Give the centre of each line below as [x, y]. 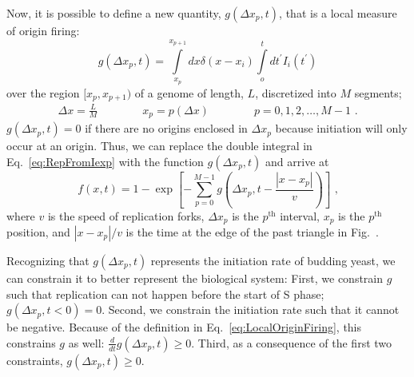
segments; [378, 92]
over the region [43, 92]
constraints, [35, 360]
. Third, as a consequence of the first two [292, 342]
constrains [31, 342]
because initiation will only [341, 128]
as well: [86, 342]
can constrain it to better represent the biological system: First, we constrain [195, 278]
